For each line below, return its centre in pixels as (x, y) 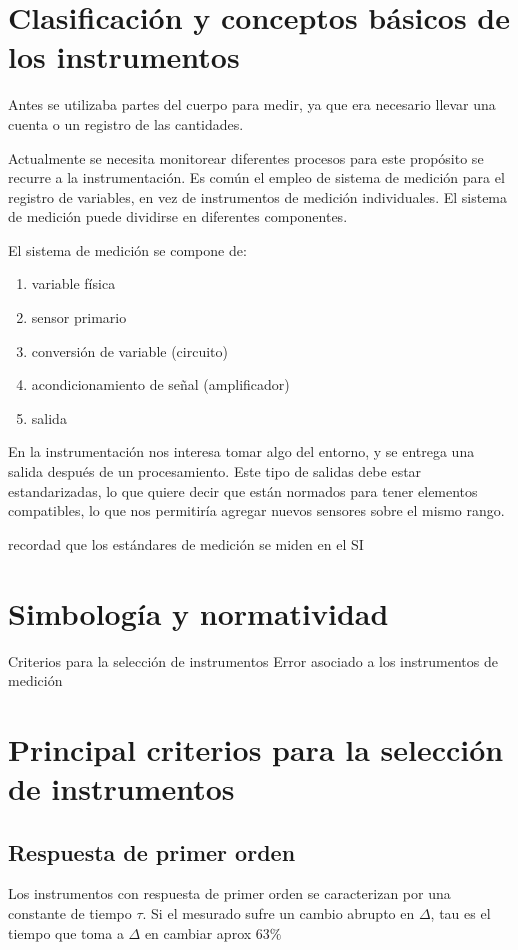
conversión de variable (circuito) (129, 350)
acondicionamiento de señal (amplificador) (160, 384)
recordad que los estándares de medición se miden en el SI (186, 543)
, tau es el (460, 913)
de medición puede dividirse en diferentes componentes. (178, 216)
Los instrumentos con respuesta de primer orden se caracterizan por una (229, 893)
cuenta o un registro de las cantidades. (126, 123)
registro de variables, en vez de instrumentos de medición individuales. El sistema (258, 196)
